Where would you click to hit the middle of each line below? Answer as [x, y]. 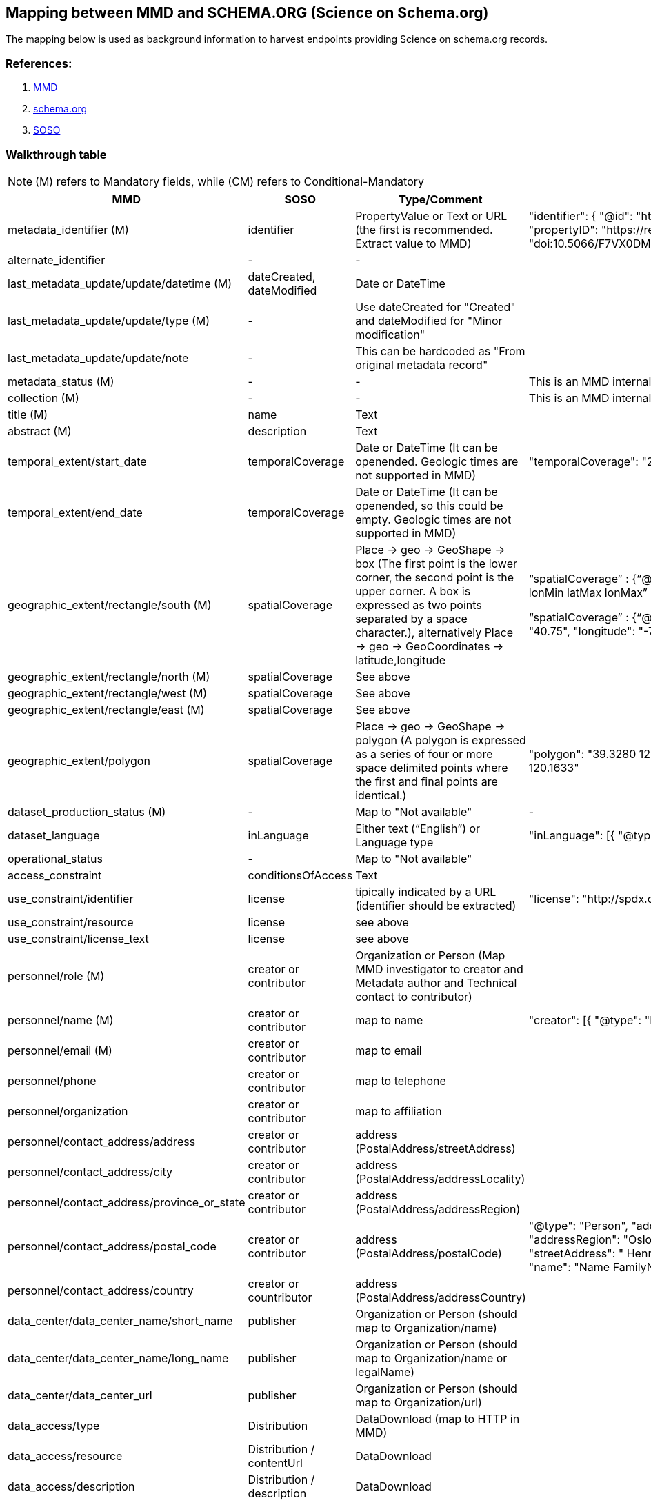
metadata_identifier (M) [68, 229]
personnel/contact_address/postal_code [112, 1246]
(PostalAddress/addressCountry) [441, 1297]
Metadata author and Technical [436, 983]
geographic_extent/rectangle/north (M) [109, 676]
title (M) [28, 414]
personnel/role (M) [56, 976]
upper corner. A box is [413, 591]
